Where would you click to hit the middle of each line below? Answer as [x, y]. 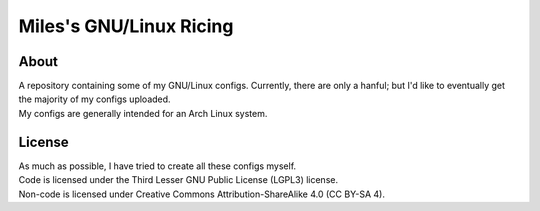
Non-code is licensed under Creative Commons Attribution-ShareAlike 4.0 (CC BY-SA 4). [201, 194]
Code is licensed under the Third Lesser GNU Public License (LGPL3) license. [178, 180]
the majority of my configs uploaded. [94, 99]
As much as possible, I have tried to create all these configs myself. [157, 166]
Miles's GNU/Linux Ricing [126, 26]
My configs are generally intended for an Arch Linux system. [143, 113]
